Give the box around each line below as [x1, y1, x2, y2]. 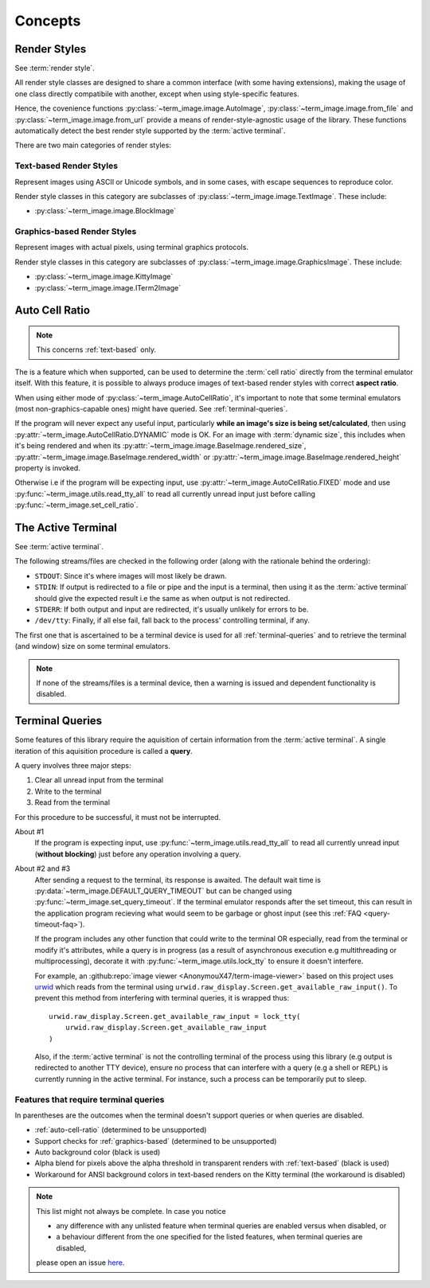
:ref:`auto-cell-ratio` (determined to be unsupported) [34, 1125, 207, 1134]
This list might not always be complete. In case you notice [36, 1206, 226, 1216]
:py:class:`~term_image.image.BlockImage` [34, 206, 177, 216]
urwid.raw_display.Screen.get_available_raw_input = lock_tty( [49, 1012, 301, 1021]
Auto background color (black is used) [34, 1147, 161, 1157]
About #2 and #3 [14, 864, 71, 873]
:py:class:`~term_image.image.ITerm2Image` [34, 283, 182, 292]
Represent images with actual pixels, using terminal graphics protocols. [14, 243, 248, 252]
